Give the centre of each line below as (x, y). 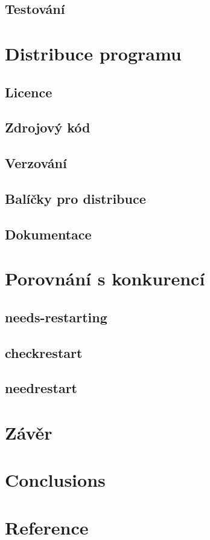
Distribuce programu (93, 53)
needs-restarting (56, 317)
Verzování (36, 163)
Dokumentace (48, 234)
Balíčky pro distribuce (75, 198)
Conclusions (55, 480)
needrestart (41, 388)
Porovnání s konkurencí (105, 278)
